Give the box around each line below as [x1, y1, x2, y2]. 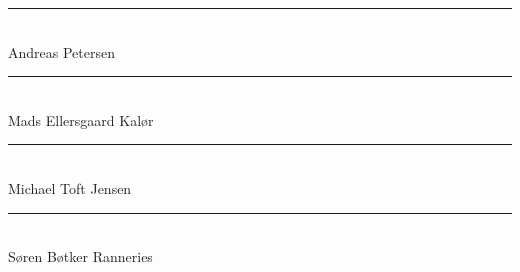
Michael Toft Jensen [8, 177, 132, 198]
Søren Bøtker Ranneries [8, 246, 153, 267]
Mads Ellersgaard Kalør [8, 109, 154, 130]
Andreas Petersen [8, 41, 115, 62]
